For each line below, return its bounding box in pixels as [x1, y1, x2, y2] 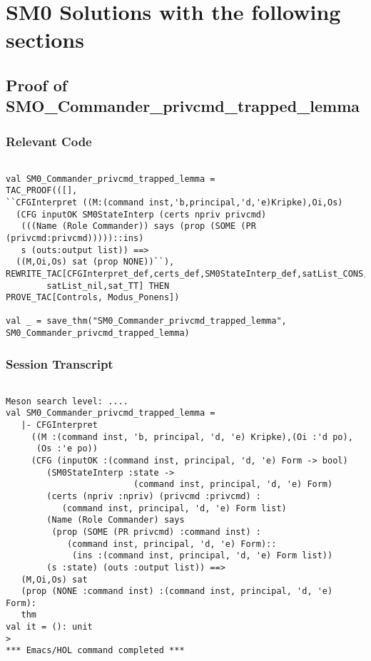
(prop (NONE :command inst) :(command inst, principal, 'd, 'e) [21, 586, 333, 597]
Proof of [6, 73, 68, 96]
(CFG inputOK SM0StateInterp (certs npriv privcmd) [16, 209, 267, 220]
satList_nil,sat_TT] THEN [46, 280, 170, 291]
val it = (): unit [6, 622, 93, 632]
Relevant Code [6, 132, 92, 150]
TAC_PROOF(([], [6, 185, 78, 196]
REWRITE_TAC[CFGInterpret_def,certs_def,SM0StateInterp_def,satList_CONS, [6, 268, 369, 279]
